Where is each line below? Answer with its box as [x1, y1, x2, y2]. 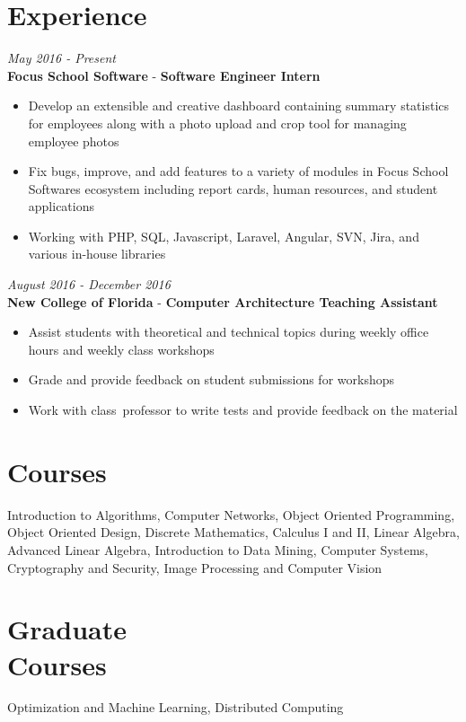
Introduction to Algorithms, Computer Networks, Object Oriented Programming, [7, 505, 455, 524]
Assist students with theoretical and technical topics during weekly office [28, 322, 429, 341]
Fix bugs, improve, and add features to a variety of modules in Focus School [28, 162, 449, 180]
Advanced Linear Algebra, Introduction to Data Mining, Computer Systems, [7, 540, 428, 559]
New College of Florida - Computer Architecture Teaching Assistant [7, 292, 438, 311]
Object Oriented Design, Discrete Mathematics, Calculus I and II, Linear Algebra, [7, 523, 460, 541]
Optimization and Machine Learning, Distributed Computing [7, 698, 344, 717]
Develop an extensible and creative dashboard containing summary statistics [28, 96, 450, 115]
